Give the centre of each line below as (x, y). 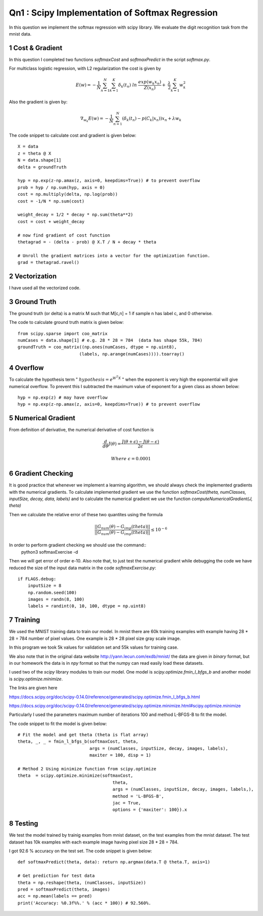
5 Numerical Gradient (42, 418)
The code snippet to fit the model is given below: (58, 724)
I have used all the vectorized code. (45, 288)
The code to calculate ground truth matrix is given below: (66, 322)
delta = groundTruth (42, 167)
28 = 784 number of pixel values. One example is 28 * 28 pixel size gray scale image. (95, 638)
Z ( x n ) (150, 88)
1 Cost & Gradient (36, 48)
